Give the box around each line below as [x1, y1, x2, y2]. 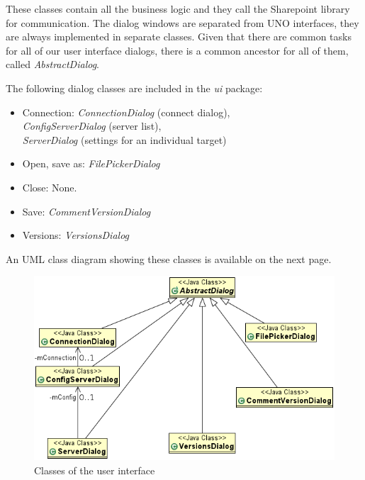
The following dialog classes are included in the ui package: [6, 80, 263, 95]
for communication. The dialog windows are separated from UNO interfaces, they [6, 15, 359, 30]
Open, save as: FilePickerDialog [22, 156, 160, 171]
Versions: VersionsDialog [22, 228, 130, 242]
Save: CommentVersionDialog [22, 203, 151, 218]
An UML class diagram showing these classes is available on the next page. [6, 251, 332, 266]
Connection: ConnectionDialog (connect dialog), [22, 104, 230, 119]
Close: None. [22, 179, 77, 194]
